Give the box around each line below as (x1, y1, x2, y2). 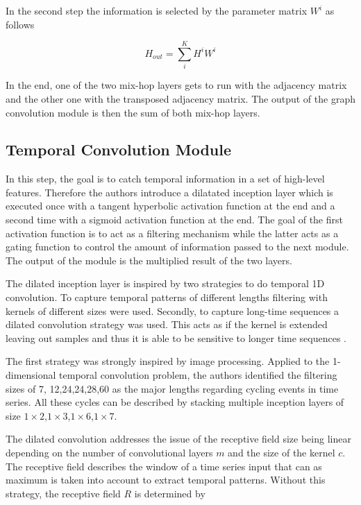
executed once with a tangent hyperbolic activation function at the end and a (6, 198, 335, 213)
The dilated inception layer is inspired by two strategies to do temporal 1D (6, 276, 325, 291)
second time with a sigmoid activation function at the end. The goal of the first (6, 212, 343, 227)
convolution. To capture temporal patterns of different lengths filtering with (6, 290, 328, 305)
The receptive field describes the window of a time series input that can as (6, 459, 322, 473)
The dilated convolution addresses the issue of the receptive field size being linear (6, 431, 351, 446)
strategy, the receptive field (6, 486, 121, 500)
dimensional (6, 368, 56, 382)
